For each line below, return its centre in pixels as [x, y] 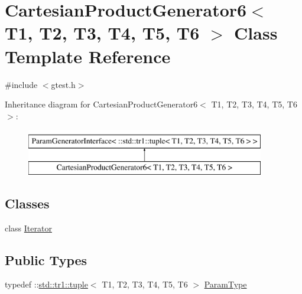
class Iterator [28, 228]
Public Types [46, 259]
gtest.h [63, 84]
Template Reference [88, 56]
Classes [27, 203]
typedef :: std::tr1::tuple [46, 284]
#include [21, 84]
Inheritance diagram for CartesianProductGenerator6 [101, 104]
